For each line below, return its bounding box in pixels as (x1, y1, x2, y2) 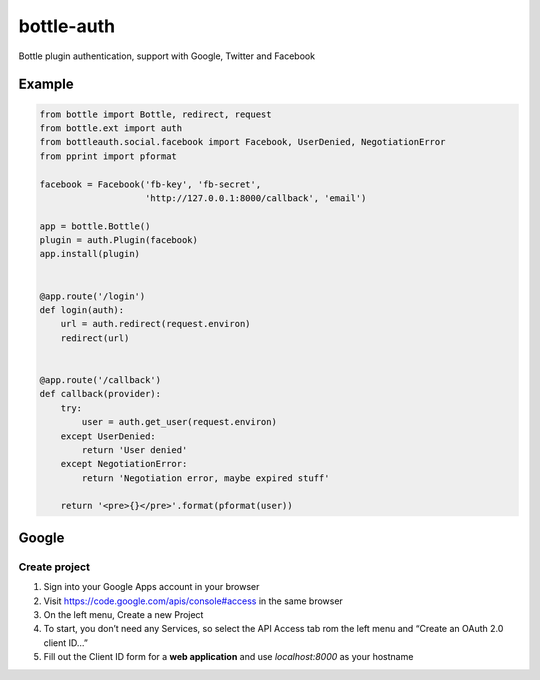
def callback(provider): (39, 388, 162, 400)
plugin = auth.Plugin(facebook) (39, 235, 199, 246)
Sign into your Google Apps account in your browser (43, 581, 260, 593)
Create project (18, 560, 90, 574)
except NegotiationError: (60, 458, 188, 470)
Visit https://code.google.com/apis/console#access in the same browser (43, 595, 344, 607)
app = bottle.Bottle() (39, 220, 151, 232)
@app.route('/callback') (39, 374, 162, 385)
